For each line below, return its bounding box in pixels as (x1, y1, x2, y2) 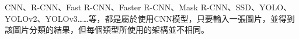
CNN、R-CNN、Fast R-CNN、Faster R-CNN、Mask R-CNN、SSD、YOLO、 (5, 1, 292, 13)
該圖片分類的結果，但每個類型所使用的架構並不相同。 (5, 24, 209, 36)
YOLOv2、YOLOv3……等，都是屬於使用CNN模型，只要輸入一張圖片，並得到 (5, 12, 295, 24)
